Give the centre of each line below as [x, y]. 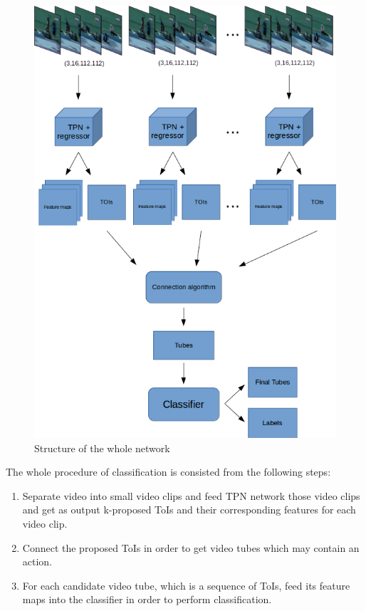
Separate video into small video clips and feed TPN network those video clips [191, 495]
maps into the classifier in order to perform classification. [147, 599]
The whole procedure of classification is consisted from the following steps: [168, 472]
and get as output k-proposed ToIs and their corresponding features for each [189, 510]
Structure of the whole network [102, 448]
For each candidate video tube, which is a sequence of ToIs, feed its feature [186, 585]
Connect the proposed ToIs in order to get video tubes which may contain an [191, 547]
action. [37, 562]
